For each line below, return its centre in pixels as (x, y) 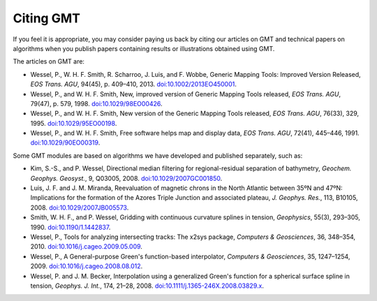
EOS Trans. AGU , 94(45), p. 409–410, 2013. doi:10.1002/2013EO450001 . (133, 85)
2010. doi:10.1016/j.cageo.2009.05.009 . (87, 247)
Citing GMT (46, 18)
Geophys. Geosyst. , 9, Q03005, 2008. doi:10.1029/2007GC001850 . (126, 178)
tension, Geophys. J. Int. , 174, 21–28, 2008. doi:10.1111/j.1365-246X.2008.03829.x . (147, 286)
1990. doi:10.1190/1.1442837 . (71, 227)
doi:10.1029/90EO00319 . (65, 142)
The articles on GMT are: (49, 61)
